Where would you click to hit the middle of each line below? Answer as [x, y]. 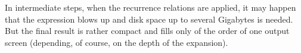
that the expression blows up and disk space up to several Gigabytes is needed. [149, 19]
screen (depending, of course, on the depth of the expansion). [117, 42]
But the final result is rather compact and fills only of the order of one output [147, 31]
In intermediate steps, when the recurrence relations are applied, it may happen [150, 7]
